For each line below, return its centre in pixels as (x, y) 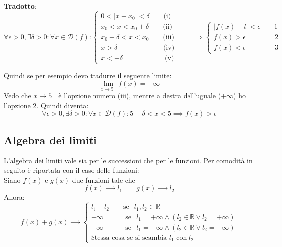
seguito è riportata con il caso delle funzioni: (72, 170)
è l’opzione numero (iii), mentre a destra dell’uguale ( (140, 96)
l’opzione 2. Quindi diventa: (46, 105)
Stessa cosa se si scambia (129, 237)
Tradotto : (20, 6)
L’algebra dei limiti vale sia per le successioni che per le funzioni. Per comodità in (128, 160)
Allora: (14, 197)
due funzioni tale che (103, 180)
